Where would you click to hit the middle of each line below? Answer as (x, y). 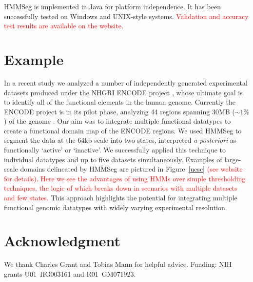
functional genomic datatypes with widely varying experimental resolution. (116, 207)
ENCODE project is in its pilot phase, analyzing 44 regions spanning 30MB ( (119, 111)
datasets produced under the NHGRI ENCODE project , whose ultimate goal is (123, 92)
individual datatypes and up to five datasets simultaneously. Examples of (113, 159)
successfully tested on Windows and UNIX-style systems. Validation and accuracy (126, 16)
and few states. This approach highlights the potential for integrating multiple (121, 198)
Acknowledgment (62, 241)
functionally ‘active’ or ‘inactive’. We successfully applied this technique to (115, 150)
